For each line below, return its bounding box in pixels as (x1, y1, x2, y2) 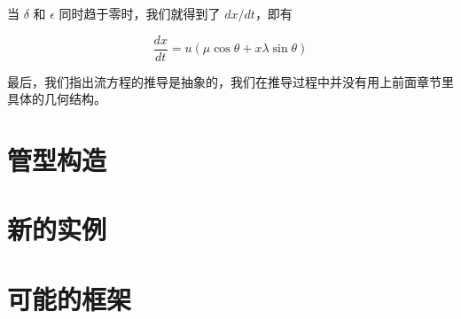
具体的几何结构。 (7, 89, 106, 108)
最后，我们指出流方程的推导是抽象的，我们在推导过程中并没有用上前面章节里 (7, 72, 454, 90)
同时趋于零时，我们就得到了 (59, 4, 221, 22)
